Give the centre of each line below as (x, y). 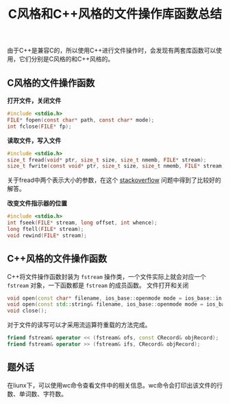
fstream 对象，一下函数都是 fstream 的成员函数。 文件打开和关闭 (98, 285)
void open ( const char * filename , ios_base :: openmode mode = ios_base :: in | (116, 298)
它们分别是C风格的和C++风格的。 (66, 59)
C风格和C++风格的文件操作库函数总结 (115, 14)
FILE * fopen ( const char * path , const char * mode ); (81, 120)
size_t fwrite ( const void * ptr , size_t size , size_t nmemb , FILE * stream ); (117, 166)
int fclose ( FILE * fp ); (39, 126)
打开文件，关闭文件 (34, 101)
